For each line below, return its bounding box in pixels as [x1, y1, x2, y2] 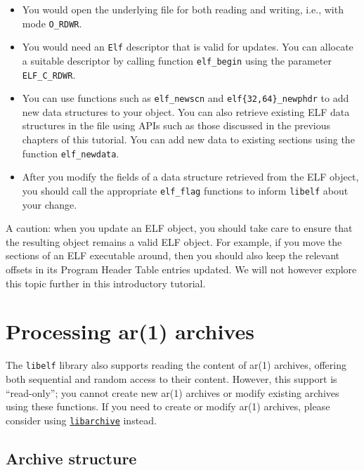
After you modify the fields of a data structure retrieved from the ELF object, [22, 169, 359, 184]
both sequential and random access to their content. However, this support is [6, 371, 337, 386]
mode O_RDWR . [22, 15, 82, 30]
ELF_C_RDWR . [22, 67, 76, 81]
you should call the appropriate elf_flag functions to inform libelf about [22, 183, 349, 197]
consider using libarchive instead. [6, 412, 157, 427]
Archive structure [6, 447, 137, 469]
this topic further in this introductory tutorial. [6, 275, 206, 290]
